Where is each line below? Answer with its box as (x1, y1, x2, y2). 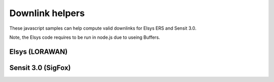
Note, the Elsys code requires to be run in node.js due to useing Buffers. (9, 34, 160, 40)
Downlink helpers (9, 8, 85, 19)
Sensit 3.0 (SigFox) (9, 63, 71, 72)
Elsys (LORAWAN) (9, 47, 68, 56)
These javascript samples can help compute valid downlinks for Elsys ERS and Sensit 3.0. (9, 25, 196, 31)
